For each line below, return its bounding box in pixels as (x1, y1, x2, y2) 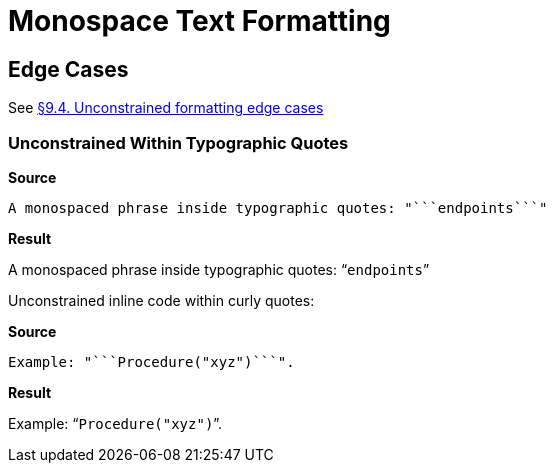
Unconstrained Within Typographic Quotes (8, 132, 349, 153)
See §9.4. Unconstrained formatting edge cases (8, 99, 324, 117)
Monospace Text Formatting (8, 4, 391, 38)
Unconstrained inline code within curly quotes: (8, 291, 315, 309)
